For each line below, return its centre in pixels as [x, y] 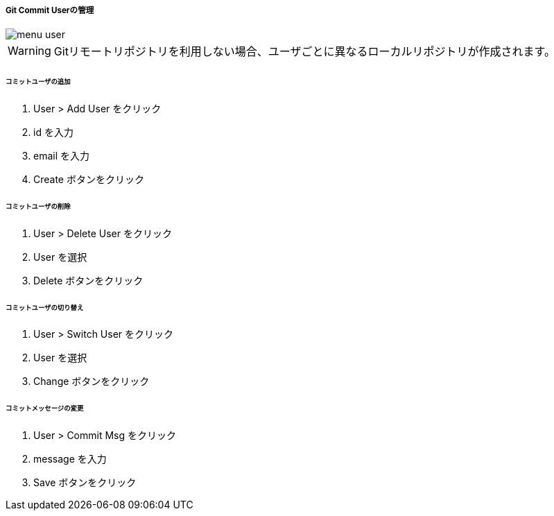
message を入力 [70, 459]
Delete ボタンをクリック [88, 280]
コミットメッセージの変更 [45, 409]
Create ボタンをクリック [89, 180]
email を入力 [62, 156]
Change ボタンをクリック [92, 381]
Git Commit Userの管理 [50, 10]
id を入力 [53, 132]
